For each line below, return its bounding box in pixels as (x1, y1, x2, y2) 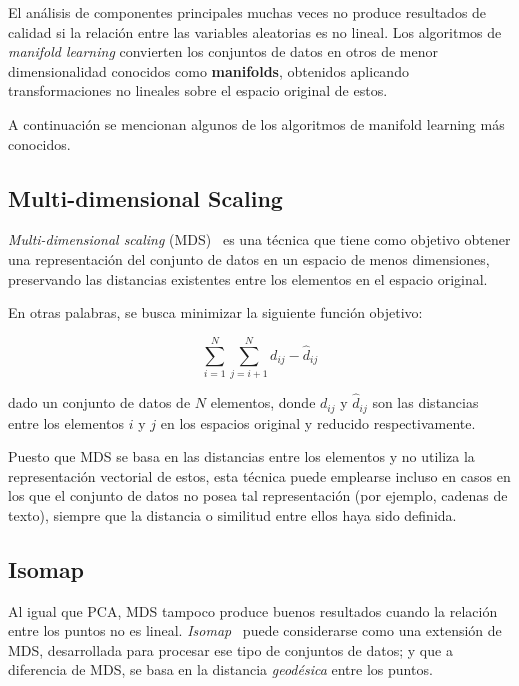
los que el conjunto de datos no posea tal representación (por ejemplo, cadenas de (8, 485, 508, 506)
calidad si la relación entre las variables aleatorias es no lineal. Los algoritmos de (8, 21, 502, 42)
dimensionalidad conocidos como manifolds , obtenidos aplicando (8, 60, 409, 81)
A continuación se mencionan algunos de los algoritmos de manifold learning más (8, 113, 505, 134)
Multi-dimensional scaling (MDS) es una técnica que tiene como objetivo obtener (8, 229, 511, 250)
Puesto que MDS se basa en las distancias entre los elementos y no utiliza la (8, 446, 475, 467)
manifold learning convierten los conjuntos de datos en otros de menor (8, 41, 439, 62)
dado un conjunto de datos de (8, 392, 191, 413)
